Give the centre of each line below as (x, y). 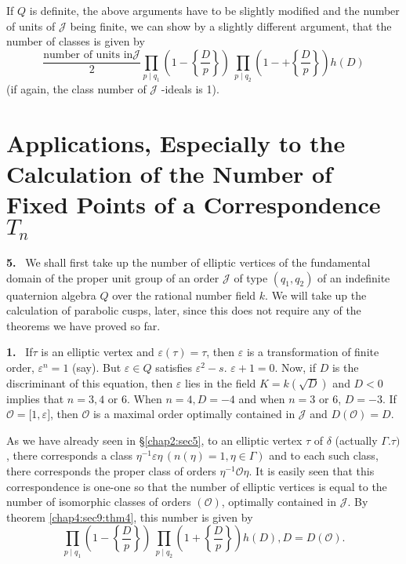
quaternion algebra (51, 295)
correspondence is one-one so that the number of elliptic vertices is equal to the (197, 486)
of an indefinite (354, 277)
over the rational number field (184, 295)
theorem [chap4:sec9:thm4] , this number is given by (130, 517)
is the (345, 368)
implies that (35, 398)
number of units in (88, 55)
